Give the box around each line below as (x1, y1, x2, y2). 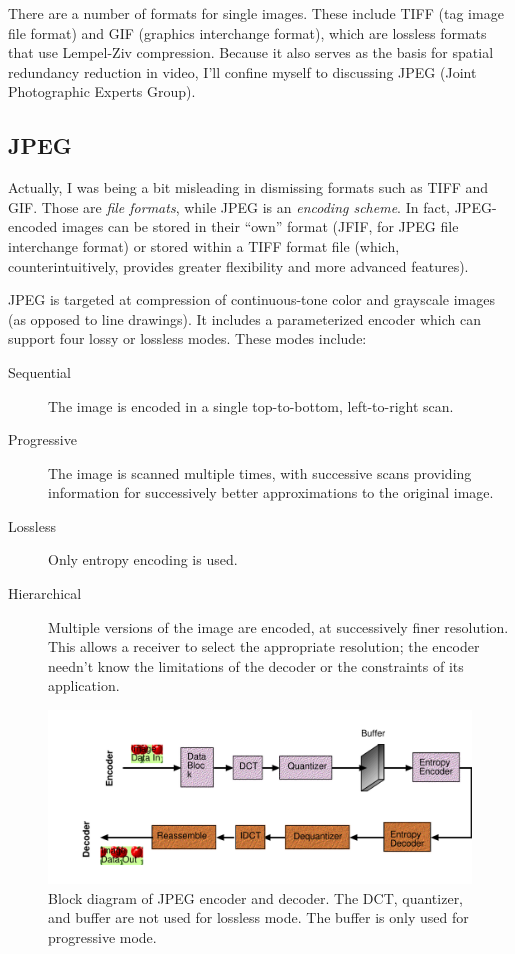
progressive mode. (48, 926, 157, 947)
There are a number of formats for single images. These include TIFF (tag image (8, 3, 504, 23)
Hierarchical (8, 583, 82, 604)
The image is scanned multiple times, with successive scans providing (48, 462, 472, 483)
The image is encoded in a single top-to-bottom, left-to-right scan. (48, 395, 454, 416)
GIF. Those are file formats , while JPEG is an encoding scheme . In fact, (8, 196, 451, 217)
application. (48, 675, 120, 696)
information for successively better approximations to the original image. (48, 482, 494, 503)
